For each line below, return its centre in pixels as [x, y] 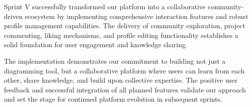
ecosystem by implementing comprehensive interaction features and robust [137, 16]
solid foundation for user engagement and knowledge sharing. [96, 45]
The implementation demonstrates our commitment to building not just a [115, 61]
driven [13, 16]
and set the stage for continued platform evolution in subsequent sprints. [113, 99]
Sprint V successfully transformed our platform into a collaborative [105, 6]
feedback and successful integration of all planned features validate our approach [125, 89]
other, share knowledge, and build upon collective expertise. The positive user [121, 80]
